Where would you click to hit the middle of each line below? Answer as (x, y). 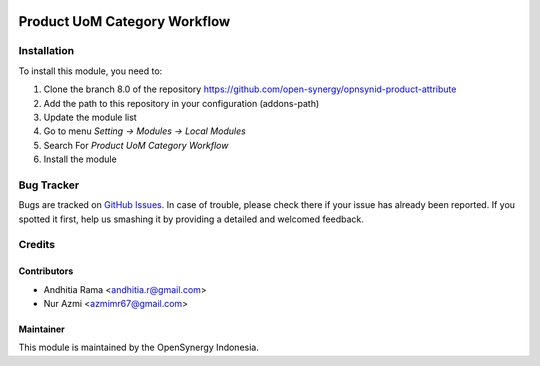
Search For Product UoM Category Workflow (136, 145)
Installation (46, 51)
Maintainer (41, 329)
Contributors (46, 271)
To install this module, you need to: (90, 71)
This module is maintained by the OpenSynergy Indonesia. (138, 347)
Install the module (80, 159)
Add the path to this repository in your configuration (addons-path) (181, 103)
